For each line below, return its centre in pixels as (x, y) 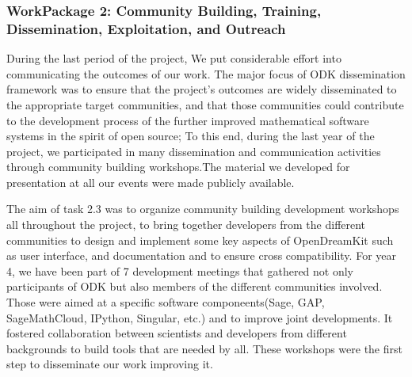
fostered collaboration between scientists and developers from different (177, 333)
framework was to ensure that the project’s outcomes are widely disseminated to (202, 89)
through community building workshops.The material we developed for (178, 167)
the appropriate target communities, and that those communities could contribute (205, 104)
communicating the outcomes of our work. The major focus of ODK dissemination (206, 73)
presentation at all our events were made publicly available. (151, 182)
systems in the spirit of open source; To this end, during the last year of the (191, 136)
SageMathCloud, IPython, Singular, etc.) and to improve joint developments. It (200, 317)
